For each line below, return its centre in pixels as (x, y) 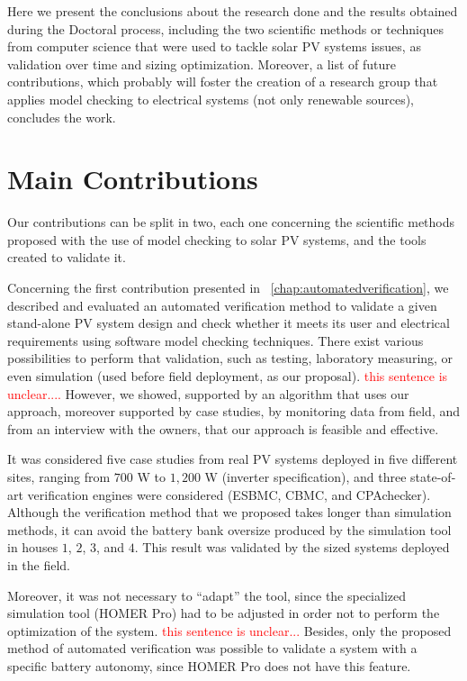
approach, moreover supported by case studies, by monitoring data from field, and (234, 411)
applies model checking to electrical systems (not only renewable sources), (211, 99)
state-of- (433, 477)
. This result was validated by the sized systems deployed (292, 547)
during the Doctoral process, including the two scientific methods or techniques (225, 28)
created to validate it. (67, 257)
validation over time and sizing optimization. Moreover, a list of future (202, 64)
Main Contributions (133, 179)
